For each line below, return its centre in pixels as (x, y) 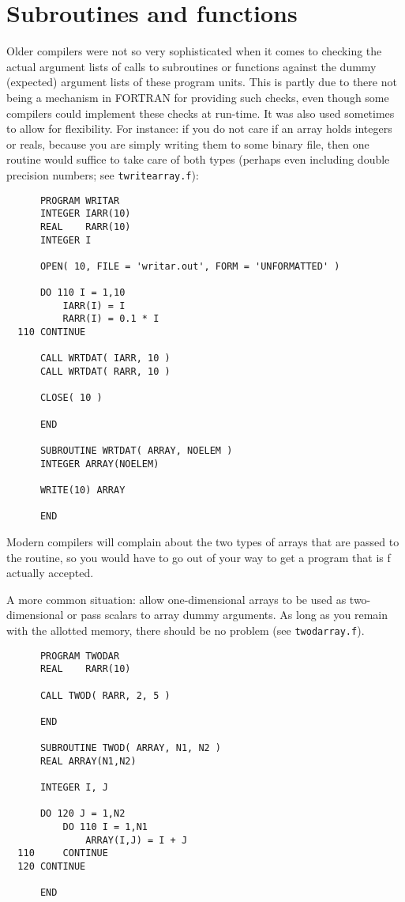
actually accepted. (50, 573)
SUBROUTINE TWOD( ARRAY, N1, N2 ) (131, 748)
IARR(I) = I (94, 306)
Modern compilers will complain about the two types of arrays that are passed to (203, 541)
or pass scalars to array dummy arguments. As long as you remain (228, 615)
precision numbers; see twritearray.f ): (103, 174)
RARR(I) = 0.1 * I (111, 319)
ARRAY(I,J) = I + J (137, 840)
